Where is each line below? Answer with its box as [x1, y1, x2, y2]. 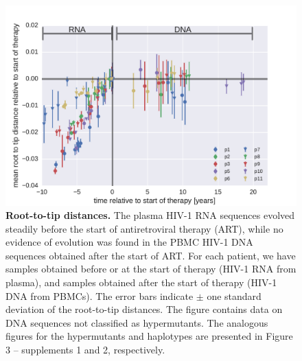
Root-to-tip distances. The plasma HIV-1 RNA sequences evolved [5, 208, 295, 222]
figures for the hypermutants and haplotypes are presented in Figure [5, 329, 293, 343]
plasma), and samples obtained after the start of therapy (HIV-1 [5, 275, 277, 290]
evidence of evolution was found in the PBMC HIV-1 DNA [5, 235, 253, 249]
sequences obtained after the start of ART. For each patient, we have [5, 248, 296, 262]
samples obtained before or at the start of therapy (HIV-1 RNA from [5, 261, 297, 276]
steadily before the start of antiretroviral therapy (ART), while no [5, 221, 283, 235]
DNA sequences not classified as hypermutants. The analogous [5, 315, 268, 329]
